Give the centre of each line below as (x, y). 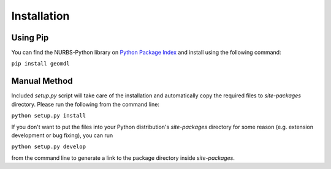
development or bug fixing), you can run (62, 135)
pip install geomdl (40, 64)
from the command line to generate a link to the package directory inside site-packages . (123, 158)
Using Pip (30, 38)
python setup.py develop (48, 147)
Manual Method (42, 81)
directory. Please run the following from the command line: (85, 104)
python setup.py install (48, 116)
